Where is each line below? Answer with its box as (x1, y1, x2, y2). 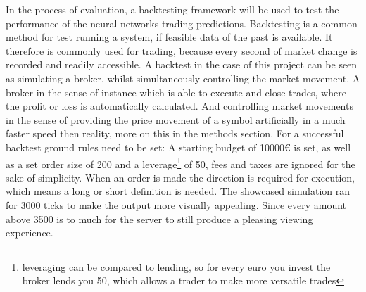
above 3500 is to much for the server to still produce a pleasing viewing (6, 211, 313, 226)
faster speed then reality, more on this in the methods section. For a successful (6, 126, 344, 141)
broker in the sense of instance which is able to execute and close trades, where (6, 84, 346, 99)
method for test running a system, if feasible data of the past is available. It (6, 30, 333, 44)
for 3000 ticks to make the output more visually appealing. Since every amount (6, 197, 347, 212)
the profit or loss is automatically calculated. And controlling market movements (6, 99, 353, 113)
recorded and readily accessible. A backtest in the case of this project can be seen (6, 57, 358, 72)
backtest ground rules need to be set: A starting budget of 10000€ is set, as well (6, 139, 351, 154)
